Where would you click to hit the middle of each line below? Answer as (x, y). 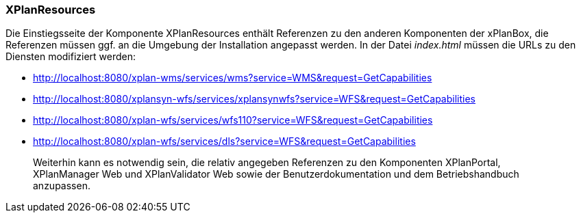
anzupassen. (62, 186)
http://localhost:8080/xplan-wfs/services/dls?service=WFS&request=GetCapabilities (224, 141)
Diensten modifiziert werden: (71, 57)
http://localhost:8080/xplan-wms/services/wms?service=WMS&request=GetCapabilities (233, 78)
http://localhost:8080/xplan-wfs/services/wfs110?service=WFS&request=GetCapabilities (233, 120)
